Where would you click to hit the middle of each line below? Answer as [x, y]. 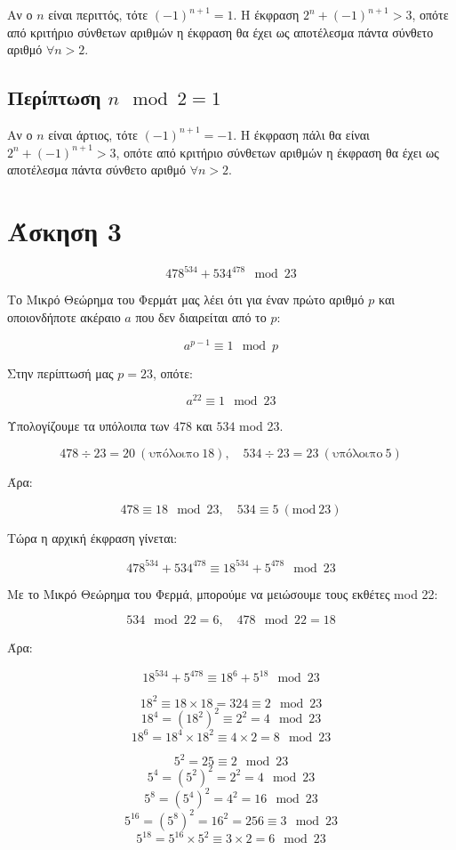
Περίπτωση [54, 97]
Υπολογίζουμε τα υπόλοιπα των [88, 426]
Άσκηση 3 [64, 230]
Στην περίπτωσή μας [60, 372]
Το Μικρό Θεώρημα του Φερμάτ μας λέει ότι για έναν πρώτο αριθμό [186, 300]
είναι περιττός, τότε [98, 14]
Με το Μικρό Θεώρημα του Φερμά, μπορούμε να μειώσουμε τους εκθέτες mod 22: [223, 593]
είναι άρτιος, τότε [93, 134]
